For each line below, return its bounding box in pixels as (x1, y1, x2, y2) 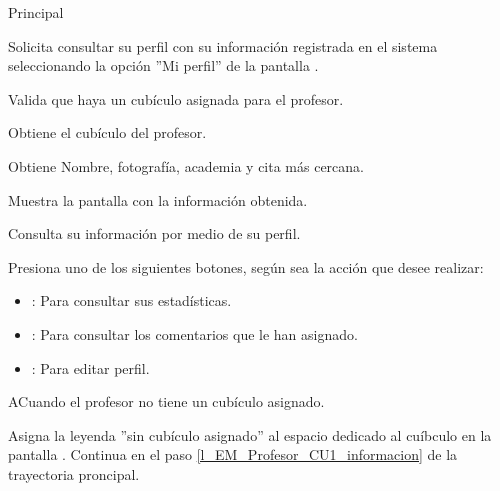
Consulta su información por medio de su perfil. (8, 223, 301, 244)
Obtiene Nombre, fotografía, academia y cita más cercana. (8, 155, 365, 176)
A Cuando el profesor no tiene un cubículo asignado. (8, 391, 325, 412)
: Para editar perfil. (31, 357, 150, 378)
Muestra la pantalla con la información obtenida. (8, 189, 308, 210)
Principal (8, 2, 64, 22)
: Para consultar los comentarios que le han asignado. (31, 323, 358, 344)
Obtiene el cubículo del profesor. (8, 122, 207, 143)
